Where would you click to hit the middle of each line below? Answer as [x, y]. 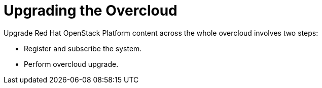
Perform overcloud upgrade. [71, 64]
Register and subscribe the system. [83, 48]
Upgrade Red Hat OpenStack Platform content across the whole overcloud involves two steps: [161, 33]
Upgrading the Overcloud [91, 11]
